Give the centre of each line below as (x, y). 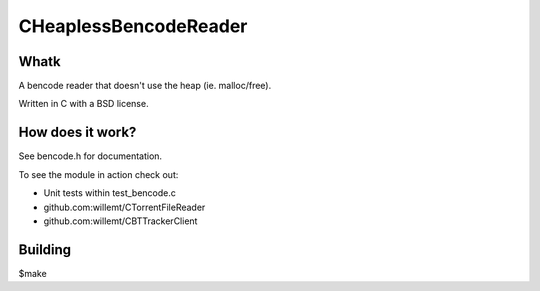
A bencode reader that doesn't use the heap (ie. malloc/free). (145, 86)
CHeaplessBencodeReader (133, 26)
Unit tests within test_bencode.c (110, 193)
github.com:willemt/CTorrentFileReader (124, 207)
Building (45, 249)
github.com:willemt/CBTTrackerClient (120, 221)
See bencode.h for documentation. (90, 156)
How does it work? (77, 132)
